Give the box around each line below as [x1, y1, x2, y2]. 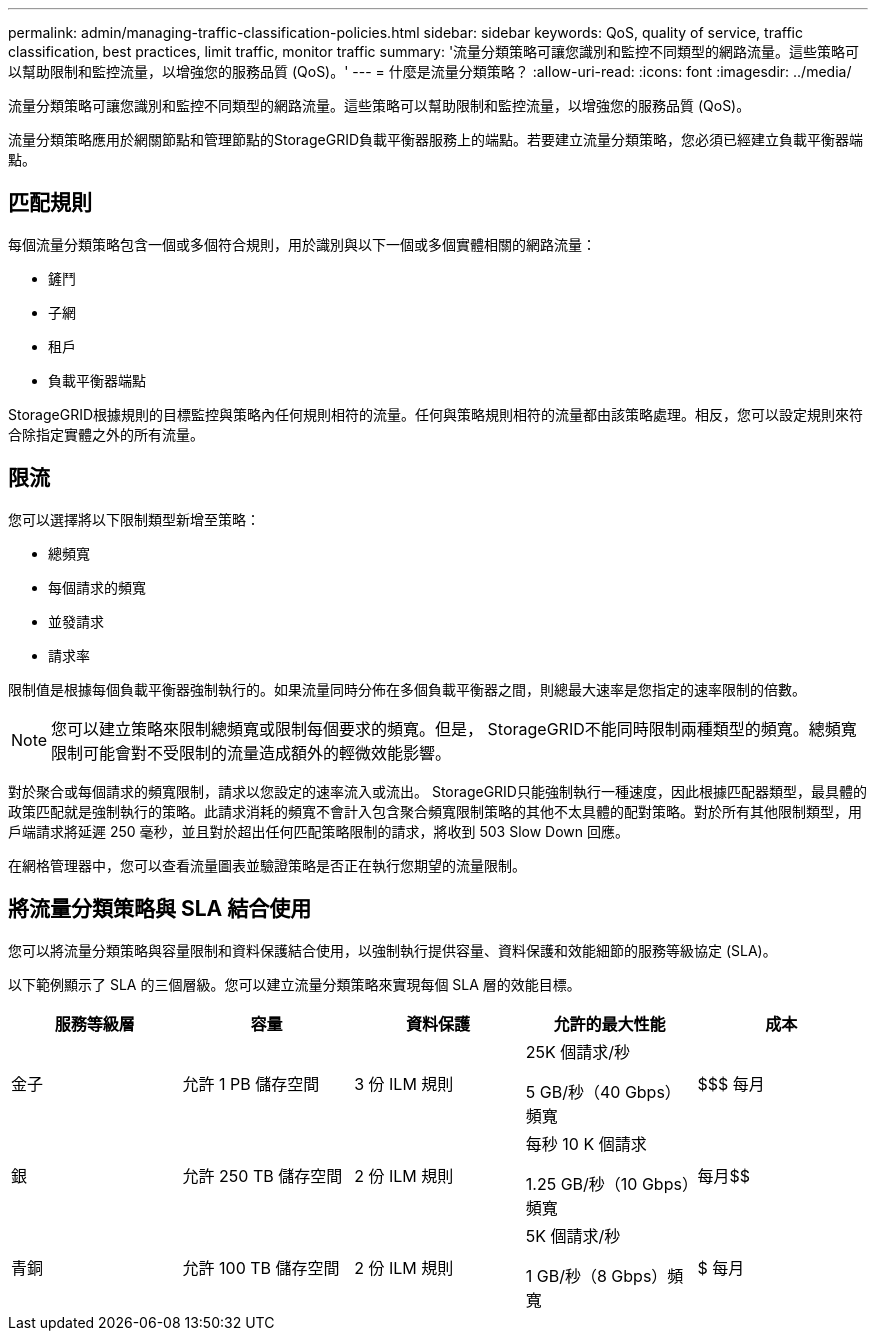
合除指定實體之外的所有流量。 [8, 425, 204, 443]
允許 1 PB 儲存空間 [182, 1073, 320, 1094]
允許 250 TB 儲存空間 [182, 1165, 343, 1186]
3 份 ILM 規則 [354, 1073, 454, 1094]
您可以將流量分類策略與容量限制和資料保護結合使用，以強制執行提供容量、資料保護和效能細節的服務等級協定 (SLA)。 [8, 941, 777, 959]
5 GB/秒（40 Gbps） [525, 1081, 681, 1102]
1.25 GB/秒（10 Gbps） [525, 1173, 690, 1194]
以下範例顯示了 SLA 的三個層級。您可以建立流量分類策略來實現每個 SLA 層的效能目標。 [8, 975, 581, 993]
